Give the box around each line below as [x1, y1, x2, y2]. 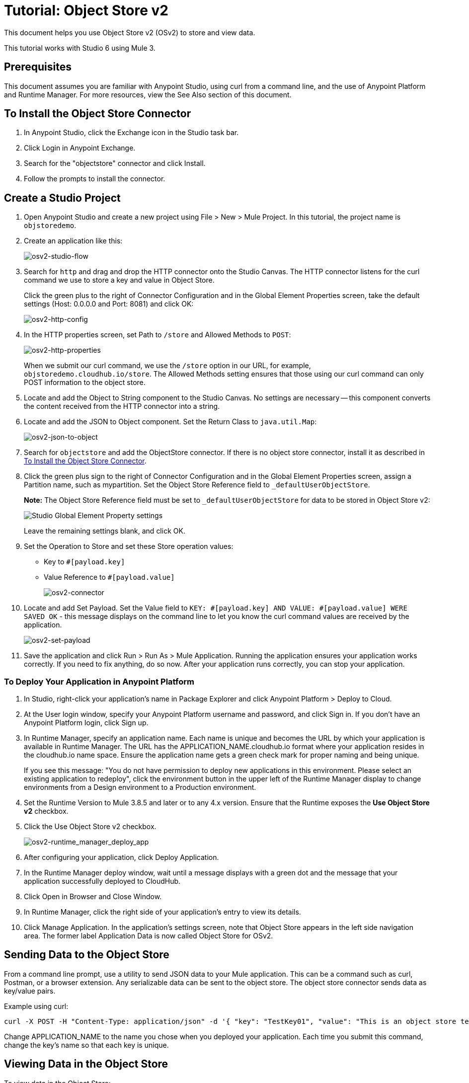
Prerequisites [4, 61, 72, 74]
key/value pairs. [4, 986, 56, 995]
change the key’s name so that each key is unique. [4, 1040, 169, 1049]
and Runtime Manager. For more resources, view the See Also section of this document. [4, 90, 292, 99]
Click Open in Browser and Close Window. [24, 892, 162, 901]
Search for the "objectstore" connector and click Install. [24, 159, 206, 168]
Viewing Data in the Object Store [4, 1058, 168, 1071]
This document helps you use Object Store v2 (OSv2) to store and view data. [4, 28, 255, 37]
